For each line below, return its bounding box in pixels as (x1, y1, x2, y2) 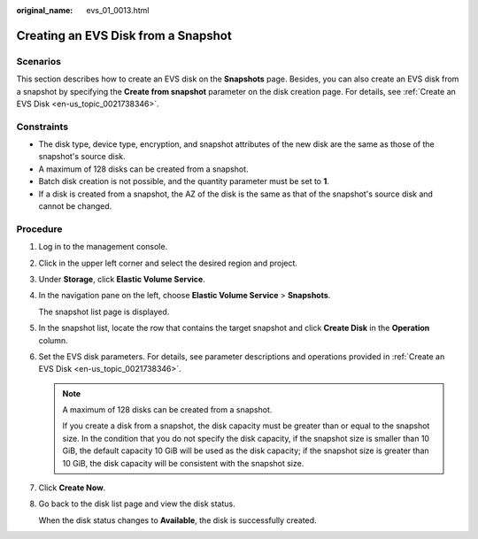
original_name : (16, 5, 73, 15)
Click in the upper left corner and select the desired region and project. (38, 258, 298, 268)
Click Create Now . (38, 482, 106, 493)
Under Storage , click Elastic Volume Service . (38, 273, 205, 284)
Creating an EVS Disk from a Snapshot (16, 27, 232, 43)
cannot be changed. (38, 201, 112, 212)
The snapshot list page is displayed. (38, 306, 170, 317)
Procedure (16, 222, 63, 235)
